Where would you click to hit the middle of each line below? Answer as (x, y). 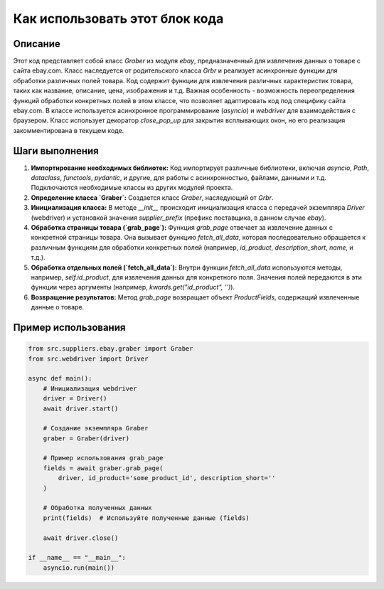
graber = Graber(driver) (86, 438)
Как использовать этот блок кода (118, 18)
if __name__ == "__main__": (77, 558)
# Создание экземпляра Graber (96, 428)
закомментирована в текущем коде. (69, 130)
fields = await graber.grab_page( (103, 468)
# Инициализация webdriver (90, 388)
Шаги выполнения (56, 150)
